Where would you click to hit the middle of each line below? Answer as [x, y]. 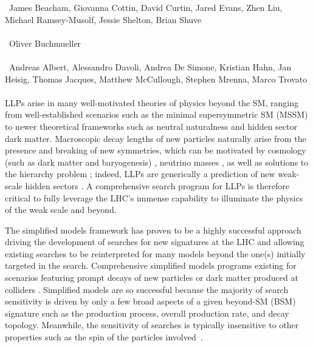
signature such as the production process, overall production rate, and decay [147, 313]
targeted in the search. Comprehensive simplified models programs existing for [151, 265]
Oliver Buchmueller [45, 43]
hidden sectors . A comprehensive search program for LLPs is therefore [157, 185]
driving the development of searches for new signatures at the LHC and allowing [155, 242]
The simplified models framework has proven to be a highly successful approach [153, 230]
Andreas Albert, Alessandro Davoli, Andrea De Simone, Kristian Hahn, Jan [150, 66]
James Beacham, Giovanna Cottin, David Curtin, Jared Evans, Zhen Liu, [146, 7]
